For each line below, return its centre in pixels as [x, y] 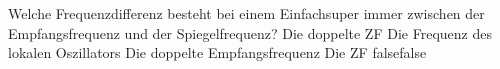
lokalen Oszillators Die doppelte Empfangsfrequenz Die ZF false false [217, 52]
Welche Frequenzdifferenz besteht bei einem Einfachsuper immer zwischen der [246, 13]
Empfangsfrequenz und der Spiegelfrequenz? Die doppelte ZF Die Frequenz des [250, 32]
